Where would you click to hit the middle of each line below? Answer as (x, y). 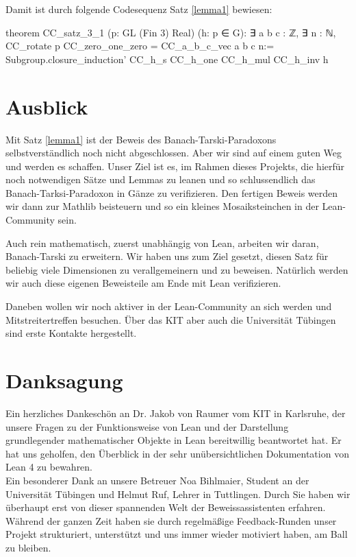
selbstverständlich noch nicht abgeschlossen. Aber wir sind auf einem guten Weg (174, 153)
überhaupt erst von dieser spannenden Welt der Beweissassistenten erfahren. (166, 507)
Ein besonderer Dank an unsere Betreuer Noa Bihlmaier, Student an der (157, 480)
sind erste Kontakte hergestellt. (71, 333)
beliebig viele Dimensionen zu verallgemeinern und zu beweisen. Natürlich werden (177, 269)
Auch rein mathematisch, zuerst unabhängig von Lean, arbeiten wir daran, (162, 242)
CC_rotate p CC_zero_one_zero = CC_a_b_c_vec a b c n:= (140, 46)
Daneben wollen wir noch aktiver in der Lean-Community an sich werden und (169, 306)
